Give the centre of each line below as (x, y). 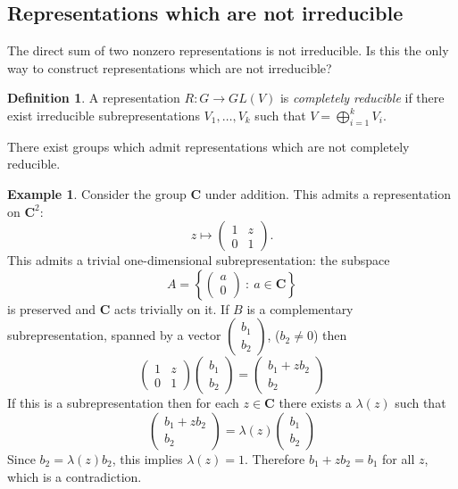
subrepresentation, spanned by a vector (114, 335)
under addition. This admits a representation (328, 193)
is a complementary (300, 308)
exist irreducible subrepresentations (104, 115)
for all (399, 458)
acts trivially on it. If (171, 308)
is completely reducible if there (362, 98)
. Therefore (275, 458)
